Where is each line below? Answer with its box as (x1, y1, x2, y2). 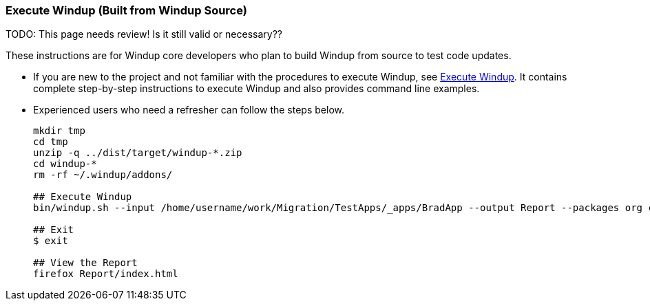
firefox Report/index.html (33, 268, 178, 280)
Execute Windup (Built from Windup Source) (6, 3, 247, 17)
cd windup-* (33, 158, 97, 170)
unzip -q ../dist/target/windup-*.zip (33, 147, 242, 159)
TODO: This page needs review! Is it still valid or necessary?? (6, 28, 282, 41)
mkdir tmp (33, 125, 85, 137)
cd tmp (33, 136, 68, 148)
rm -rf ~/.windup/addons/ (33, 169, 173, 181)
